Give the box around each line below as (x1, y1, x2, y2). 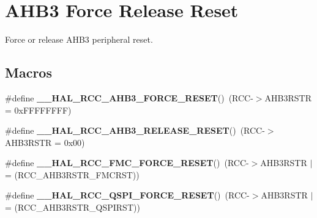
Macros (5, 63, 52, 82)
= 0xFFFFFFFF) (5, 103, 72, 116)
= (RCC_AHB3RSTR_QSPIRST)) (5, 201, 140, 214)
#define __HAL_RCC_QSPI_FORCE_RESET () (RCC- (5, 189, 250, 202)
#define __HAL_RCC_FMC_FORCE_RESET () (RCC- (5, 156, 249, 169)
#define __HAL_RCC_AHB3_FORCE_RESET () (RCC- (5, 91, 253, 104)
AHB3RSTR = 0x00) (5, 136, 85, 148)
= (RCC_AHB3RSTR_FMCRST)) (5, 168, 140, 181)
